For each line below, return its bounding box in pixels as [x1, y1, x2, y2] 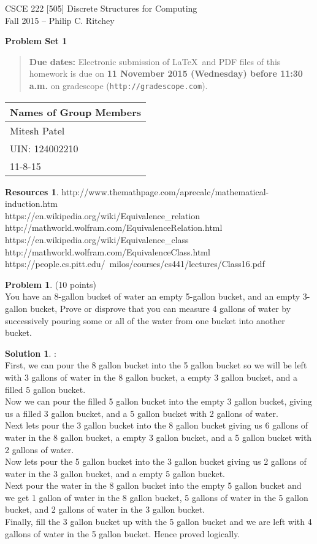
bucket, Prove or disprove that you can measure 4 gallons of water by [30, 301, 291, 314]
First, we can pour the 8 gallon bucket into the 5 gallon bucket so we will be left [5, 359, 307, 371]
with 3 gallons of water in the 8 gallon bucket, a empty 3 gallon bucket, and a [5, 370, 297, 383]
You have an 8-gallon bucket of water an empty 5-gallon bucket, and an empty [5, 290, 300, 303]
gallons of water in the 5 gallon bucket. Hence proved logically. [5, 527, 240, 540]
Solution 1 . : [5, 346, 56, 359]
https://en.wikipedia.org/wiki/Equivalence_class [5, 233, 189, 246]
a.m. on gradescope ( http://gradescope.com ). [29, 79, 208, 91]
